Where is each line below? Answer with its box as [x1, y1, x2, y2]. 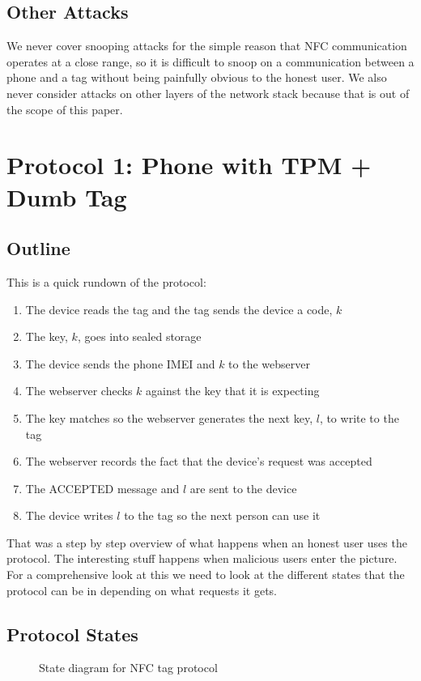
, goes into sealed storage [77, 328, 202, 345]
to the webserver [228, 355, 310, 372]
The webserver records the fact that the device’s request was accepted [25, 453, 372, 470]
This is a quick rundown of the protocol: [6, 273, 206, 290]
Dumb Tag [6, 180, 127, 213]
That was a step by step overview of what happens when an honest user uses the [6, 534, 407, 551]
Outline [6, 236, 70, 261]
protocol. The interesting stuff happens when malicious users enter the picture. [6, 550, 398, 567]
